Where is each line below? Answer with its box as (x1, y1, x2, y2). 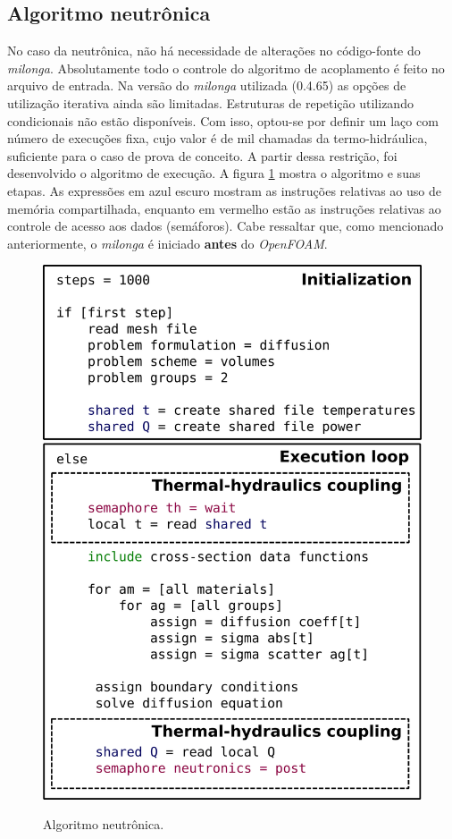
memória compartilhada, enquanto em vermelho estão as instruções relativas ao (7, 199, 441, 217)
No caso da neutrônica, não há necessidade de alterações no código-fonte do (7, 41, 421, 60)
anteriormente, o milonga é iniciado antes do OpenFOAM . (7, 233, 328, 252)
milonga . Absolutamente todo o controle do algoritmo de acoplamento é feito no (7, 58, 445, 77)
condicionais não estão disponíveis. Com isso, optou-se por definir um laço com (7, 111, 439, 130)
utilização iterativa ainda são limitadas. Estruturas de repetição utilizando (7, 93, 414, 112)
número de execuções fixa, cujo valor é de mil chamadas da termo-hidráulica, (7, 129, 428, 148)
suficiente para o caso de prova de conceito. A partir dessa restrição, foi (7, 146, 398, 165)
